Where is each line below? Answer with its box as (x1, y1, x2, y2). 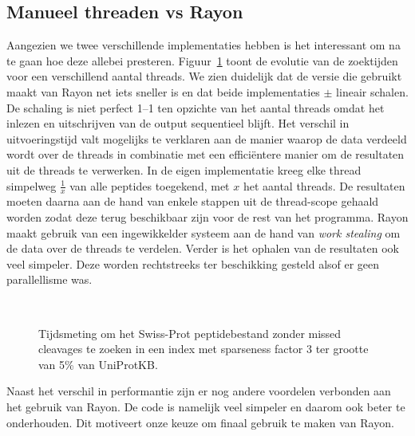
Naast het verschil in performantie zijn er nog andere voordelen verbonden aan (6, 383, 391, 399)
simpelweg (6, 177, 57, 194)
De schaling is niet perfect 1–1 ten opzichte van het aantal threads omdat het (6, 99, 385, 116)
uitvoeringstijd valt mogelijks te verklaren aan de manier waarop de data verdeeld (6, 130, 407, 147)
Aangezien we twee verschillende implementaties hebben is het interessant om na (6, 37, 401, 53)
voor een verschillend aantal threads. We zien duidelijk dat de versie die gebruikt (6, 68, 402, 84)
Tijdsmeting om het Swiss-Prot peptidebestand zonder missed (38, 324, 342, 341)
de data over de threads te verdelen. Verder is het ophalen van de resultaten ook (6, 240, 399, 257)
